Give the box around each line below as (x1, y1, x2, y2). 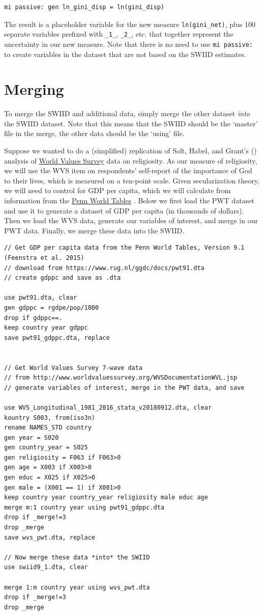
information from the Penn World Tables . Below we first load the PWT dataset (4, 195, 254, 206)
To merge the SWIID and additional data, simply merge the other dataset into (4, 108, 250, 119)
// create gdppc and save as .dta (4, 274, 121, 282)
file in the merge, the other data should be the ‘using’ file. (4, 128, 185, 139)
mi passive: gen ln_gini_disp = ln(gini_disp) (4, 4, 164, 11)
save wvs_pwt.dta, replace (4, 533, 95, 541)
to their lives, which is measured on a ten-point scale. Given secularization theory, (4, 175, 259, 185)
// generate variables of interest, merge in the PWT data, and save (4, 384, 245, 391)
